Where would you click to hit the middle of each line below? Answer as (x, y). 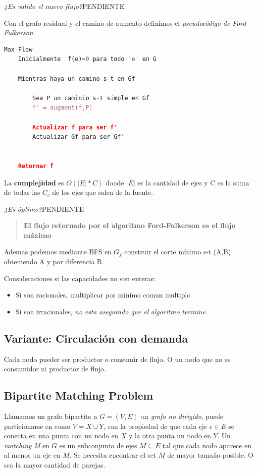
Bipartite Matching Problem (79, 395)
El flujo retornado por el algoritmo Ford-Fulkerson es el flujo (129, 225)
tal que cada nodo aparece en (207, 445)
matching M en (27, 445)
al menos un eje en (32, 455)
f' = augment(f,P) (62, 108)
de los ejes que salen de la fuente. (103, 192)
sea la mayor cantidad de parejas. (55, 465)
